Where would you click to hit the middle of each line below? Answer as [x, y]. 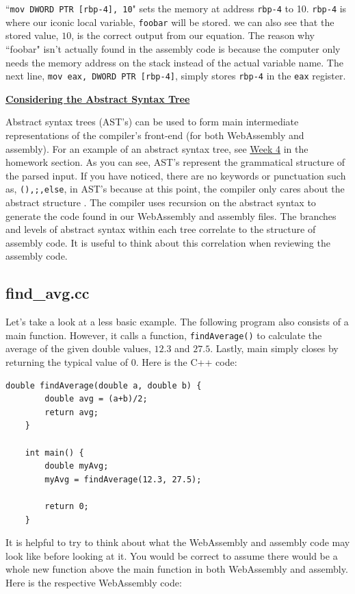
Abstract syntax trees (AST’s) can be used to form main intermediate [152, 122]
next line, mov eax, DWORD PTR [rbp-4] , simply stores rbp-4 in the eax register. [176, 76]
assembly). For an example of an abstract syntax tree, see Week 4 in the [157, 148]
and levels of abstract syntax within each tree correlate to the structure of [161, 229]
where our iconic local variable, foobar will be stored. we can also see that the [170, 22]
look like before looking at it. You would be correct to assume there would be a [172, 555]
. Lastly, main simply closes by [274, 348]
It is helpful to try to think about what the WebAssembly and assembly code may [178, 542]
